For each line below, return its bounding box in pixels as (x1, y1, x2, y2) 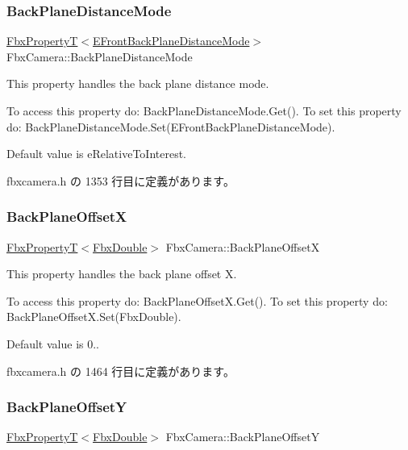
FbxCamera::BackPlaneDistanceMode (6, 48, 193, 65)
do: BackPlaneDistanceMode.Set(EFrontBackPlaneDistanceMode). (6, 118, 335, 135)
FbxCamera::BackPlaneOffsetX (165, 238, 320, 255)
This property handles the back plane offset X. (6, 265, 237, 282)
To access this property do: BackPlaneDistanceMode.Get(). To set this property (6, 102, 402, 119)
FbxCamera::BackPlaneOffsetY (165, 428, 320, 445)
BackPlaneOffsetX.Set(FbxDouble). (6, 308, 181, 325)
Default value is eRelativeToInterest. (6, 145, 187, 162)
